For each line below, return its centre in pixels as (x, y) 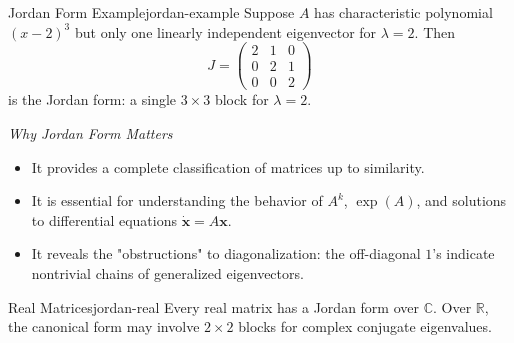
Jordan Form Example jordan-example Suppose (151, 12)
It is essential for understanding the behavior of (177, 200)
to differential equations (104, 219)
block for (241, 99)
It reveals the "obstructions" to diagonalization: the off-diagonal (226, 253)
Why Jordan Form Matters (90, 132)
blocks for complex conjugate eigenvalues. (365, 326)
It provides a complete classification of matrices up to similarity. (228, 166)
